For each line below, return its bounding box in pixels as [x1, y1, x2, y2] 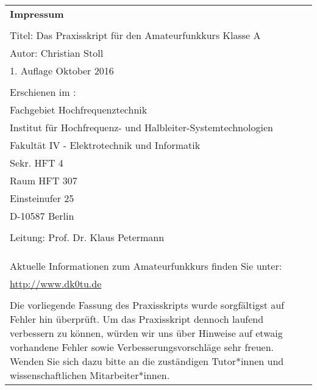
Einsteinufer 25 [10, 191, 74, 205]
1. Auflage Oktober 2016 [10, 63, 114, 78]
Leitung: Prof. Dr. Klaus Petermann [10, 230, 165, 244]
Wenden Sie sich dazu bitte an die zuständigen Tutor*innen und [10, 354, 284, 368]
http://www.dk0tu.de [10, 276, 102, 291]
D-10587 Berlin [10, 209, 74, 223]
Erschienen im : [10, 85, 76, 99]
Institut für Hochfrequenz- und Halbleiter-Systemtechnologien [10, 120, 273, 134]
